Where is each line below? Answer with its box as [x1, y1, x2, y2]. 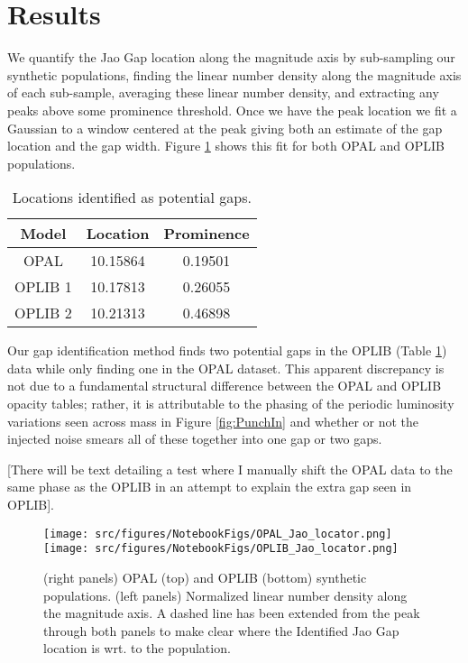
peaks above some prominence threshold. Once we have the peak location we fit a [7, 100, 457, 119]
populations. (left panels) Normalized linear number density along [43, 585, 408, 604]
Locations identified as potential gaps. [12, 187, 252, 208]
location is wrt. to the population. [43, 639, 231, 658]
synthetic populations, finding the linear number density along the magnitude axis [7, 65, 462, 84]
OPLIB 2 [14, 302, 72, 324]
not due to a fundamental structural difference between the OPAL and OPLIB [7, 376, 442, 395]
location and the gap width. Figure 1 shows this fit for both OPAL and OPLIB [7, 136, 445, 155]
